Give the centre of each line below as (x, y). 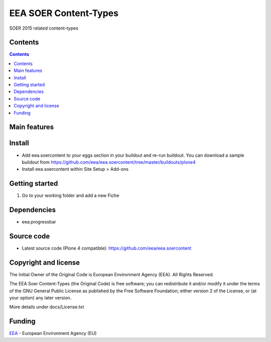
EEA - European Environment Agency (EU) (53, 333)
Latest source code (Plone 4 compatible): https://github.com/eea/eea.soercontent (107, 248)
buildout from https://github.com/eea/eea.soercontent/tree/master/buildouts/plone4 (109, 162)
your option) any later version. (40, 298)
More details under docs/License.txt (47, 307)
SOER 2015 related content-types (44, 28)
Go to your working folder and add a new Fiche (71, 195)
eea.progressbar (39, 222)
